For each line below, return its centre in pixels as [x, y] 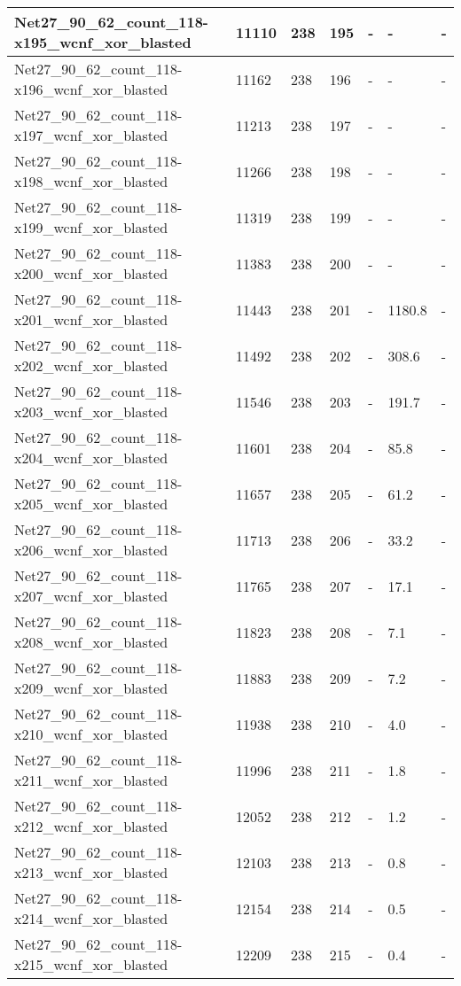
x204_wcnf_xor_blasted [91, 458]
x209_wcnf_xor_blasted [91, 688]
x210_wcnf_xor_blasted [91, 734]
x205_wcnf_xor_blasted [91, 504]
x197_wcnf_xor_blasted [91, 135]
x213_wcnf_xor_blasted [91, 872]
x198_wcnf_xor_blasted [91, 181]
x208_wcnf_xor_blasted [91, 642]
